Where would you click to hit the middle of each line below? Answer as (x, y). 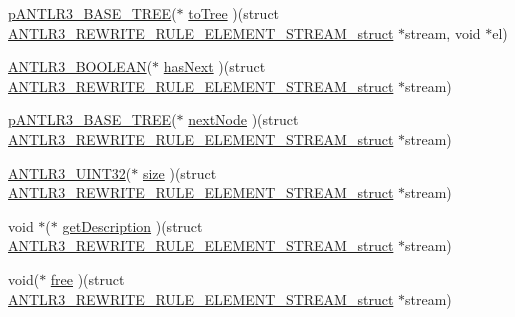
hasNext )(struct (214, 66)
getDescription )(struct (132, 225)
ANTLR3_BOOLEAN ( (80, 66)
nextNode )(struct (243, 119)
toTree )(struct (234, 13)
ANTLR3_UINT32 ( (70, 172)
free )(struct (87, 278)
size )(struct (179, 172)
